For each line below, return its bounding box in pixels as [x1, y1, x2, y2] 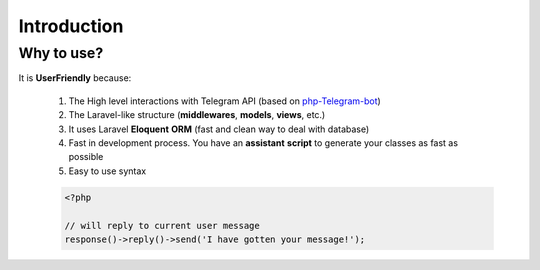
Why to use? [18, 44, 104, 62]
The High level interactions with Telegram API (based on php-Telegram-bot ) [68, 95, 382, 107]
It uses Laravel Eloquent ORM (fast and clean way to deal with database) [68, 123, 370, 135]
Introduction [18, 15, 124, 37]
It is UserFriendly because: [18, 72, 132, 84]
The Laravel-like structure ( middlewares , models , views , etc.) [68, 109, 326, 121]
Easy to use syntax [68, 165, 147, 177]
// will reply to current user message [64, 220, 260, 231]
